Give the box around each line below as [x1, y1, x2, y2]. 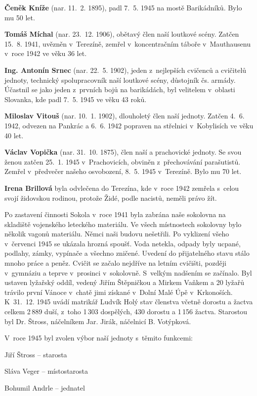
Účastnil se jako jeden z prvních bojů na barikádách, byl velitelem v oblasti [4, 84, 235, 95]
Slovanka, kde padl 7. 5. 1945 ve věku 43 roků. [4, 94, 147, 104]
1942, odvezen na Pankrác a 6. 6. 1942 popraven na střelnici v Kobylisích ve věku [4, 120, 254, 130]
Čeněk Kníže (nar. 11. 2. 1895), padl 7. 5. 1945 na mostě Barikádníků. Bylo [4, 2, 242, 12]
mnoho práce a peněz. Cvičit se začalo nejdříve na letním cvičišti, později [4, 258, 226, 268]
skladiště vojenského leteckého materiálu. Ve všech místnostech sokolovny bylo [4, 219, 242, 229]
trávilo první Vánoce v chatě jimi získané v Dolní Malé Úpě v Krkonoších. [4, 286, 233, 297]
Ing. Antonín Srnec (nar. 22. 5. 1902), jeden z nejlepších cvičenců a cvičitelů [4, 64, 247, 75]
